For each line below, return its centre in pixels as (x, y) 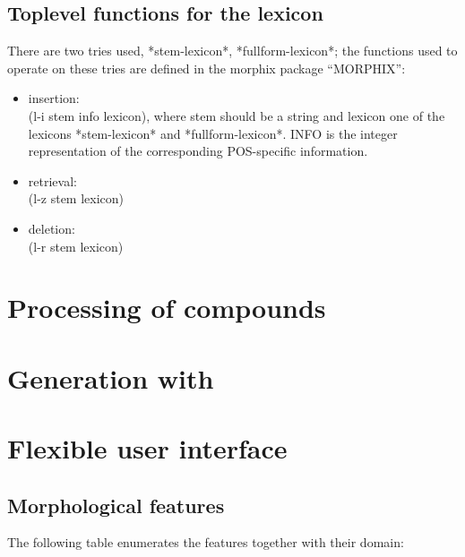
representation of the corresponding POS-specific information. (198, 151)
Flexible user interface (147, 448)
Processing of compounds (167, 308)
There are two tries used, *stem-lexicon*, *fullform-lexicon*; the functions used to (232, 51)
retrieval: (52, 180)
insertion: (54, 98)
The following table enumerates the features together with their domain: (206, 542)
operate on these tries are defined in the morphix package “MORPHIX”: (207, 68)
